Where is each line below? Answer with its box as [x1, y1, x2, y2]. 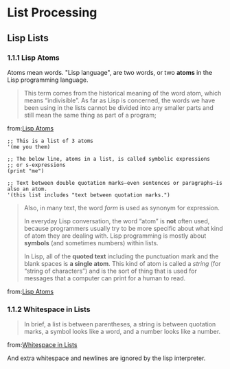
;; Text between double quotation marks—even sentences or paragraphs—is [7, 179, 223, 186]
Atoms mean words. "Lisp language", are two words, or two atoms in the [7, 68, 213, 76]
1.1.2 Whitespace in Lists [7, 304, 91, 314]
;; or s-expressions [7, 161, 67, 168]
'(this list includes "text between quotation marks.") [7, 191, 170, 199]
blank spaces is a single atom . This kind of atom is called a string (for [23, 259, 221, 267]
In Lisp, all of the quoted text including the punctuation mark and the [23, 252, 219, 260]
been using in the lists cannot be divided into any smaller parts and [23, 103, 214, 111]
